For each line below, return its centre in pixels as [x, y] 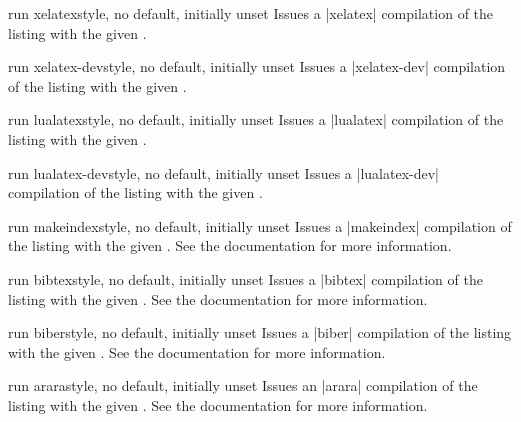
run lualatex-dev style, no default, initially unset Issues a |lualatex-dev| [223, 172]
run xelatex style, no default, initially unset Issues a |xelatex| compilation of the [251, 13]
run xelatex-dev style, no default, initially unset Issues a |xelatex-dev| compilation [257, 66]
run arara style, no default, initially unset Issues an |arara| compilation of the [243, 385]
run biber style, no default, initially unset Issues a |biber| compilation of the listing [260, 332]
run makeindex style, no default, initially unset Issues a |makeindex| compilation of [260, 225]
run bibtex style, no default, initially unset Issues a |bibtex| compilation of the [245, 278]
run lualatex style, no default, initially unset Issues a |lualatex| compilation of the [256, 119]
